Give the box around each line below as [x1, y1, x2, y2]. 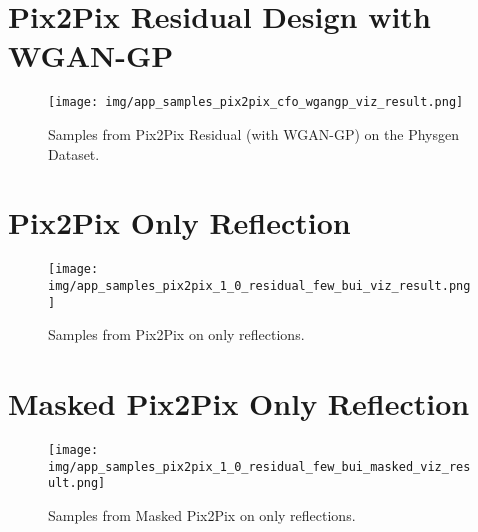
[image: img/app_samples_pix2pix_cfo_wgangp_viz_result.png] [48, 95, 464, 110]
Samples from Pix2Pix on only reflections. [48, 324, 305, 345]
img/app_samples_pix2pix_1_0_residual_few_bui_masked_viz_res [48, 459, 471, 474]
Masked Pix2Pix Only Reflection [8, 383, 470, 424]
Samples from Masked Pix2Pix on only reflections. [48, 504, 356, 525]
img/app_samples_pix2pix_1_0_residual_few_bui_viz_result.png [48, 278, 471, 293]
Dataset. [48, 143, 100, 164]
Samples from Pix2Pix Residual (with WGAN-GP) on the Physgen [48, 123, 459, 144]
